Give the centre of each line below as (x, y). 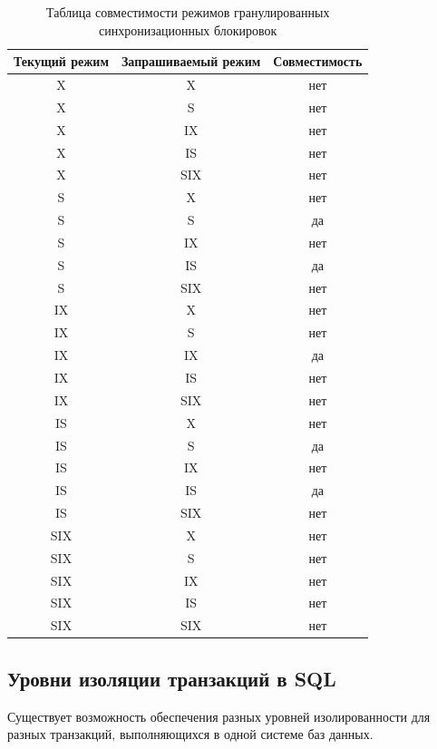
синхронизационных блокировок (188, 29)
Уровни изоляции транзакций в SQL (172, 678)
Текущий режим (61, 61)
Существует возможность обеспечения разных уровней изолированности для (219, 716)
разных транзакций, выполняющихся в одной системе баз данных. (190, 734)
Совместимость (318, 61)
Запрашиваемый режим (191, 61)
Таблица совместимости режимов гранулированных (188, 12)
